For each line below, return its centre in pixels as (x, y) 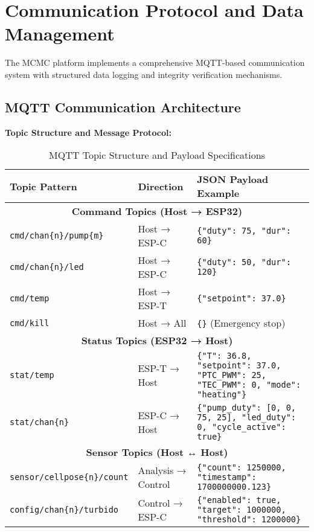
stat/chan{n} (40, 422)
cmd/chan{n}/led (47, 267)
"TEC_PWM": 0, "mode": (249, 385)
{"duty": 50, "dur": (244, 262)
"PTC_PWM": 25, (232, 375)
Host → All (162, 323)
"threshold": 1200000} (249, 520)
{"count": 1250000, (242, 468)
